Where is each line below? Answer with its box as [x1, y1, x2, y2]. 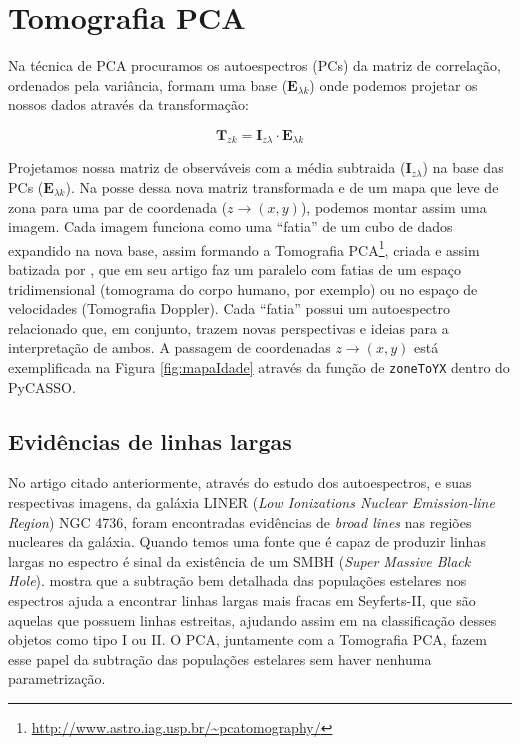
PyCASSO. [8, 376, 76, 397]
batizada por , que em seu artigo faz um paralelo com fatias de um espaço [8, 258, 461, 279]
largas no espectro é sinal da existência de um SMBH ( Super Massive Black [8, 550, 471, 571]
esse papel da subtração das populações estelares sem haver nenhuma [8, 648, 432, 669]
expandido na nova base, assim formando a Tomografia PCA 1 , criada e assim [8, 236, 480, 260]
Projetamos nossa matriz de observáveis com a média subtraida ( [8, 157, 406, 178]
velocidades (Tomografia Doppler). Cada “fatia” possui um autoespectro [8, 298, 451, 319]
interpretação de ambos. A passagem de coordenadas [8, 337, 331, 358]
